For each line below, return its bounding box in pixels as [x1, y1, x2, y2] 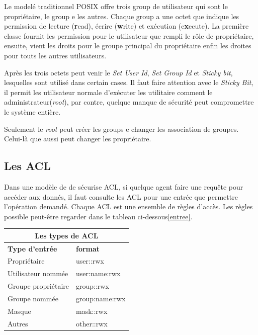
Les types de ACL [35, 230, 99, 240]
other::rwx [76, 318, 108, 328]
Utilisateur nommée [8, 268, 68, 279]
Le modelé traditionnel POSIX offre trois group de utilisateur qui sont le [4, 1, 228, 11]
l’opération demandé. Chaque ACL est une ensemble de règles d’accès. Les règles [4, 201, 253, 212]
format [76, 243, 100, 254]
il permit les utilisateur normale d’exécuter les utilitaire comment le [4, 87, 213, 97]
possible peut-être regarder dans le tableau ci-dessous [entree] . [4, 211, 193, 221]
